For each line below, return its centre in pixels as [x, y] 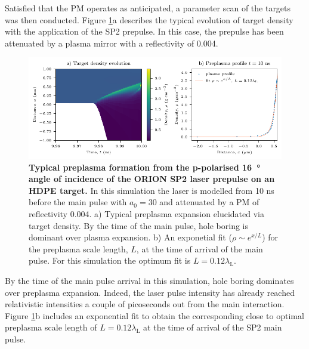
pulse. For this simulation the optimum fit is [110, 260]
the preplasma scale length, [78, 248]
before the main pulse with [78, 202]
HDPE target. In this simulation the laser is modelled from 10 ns [152, 190]
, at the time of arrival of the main [200, 248]
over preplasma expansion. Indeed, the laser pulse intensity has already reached [150, 292]
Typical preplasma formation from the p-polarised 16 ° [145, 167]
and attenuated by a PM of [209, 202]
